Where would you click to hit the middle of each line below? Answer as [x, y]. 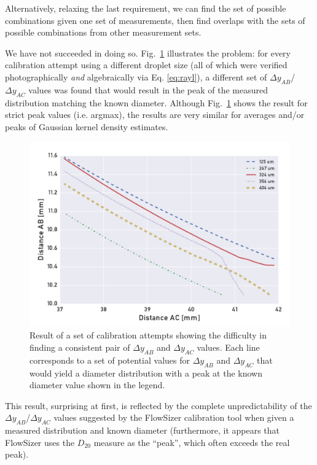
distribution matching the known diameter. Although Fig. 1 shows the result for [156, 102]
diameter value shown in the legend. [97, 385]
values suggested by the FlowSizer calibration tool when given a [174, 417]
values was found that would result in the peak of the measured [148, 89]
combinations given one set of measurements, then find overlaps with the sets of [155, 20]
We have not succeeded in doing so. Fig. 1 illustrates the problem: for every [148, 53]
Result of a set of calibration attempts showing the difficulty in [148, 335]
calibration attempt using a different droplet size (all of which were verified [146, 65]
